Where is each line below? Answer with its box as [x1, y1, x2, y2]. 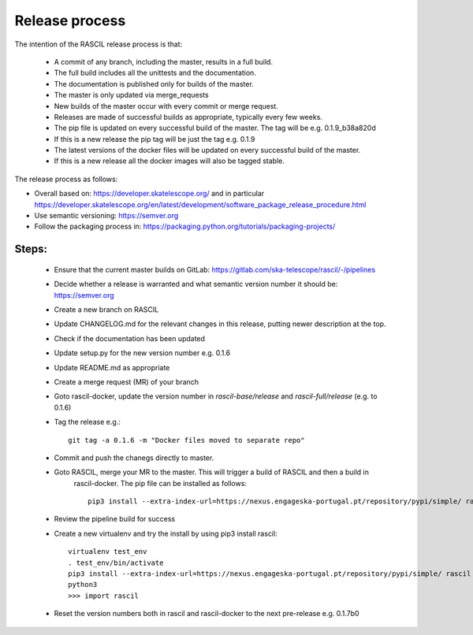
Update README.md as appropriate [54, 362, 170, 372]
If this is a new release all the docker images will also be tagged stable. [54, 156, 285, 165]
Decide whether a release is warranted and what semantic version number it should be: [54, 280, 338, 289]
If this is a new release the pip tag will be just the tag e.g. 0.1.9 [54, 134, 255, 143]
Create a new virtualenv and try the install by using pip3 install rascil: [54, 529, 277, 538]
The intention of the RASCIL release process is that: [14, 39, 183, 49]
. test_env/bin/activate [68, 558, 164, 567]
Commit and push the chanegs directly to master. [54, 453, 214, 462]
